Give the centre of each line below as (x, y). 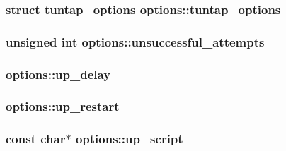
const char (36, 139)
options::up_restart (63, 106)
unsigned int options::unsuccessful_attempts (135, 41)
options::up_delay (58, 74)
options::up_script (129, 139)
